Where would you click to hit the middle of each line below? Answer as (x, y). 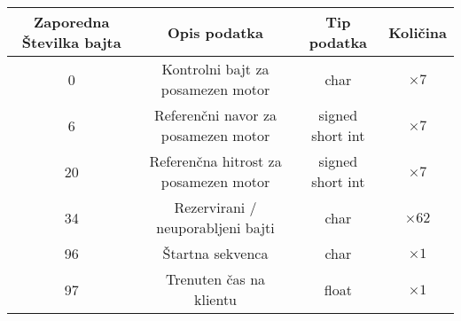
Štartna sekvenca (215, 253)
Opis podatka (215, 32)
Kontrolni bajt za (215, 69)
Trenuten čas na (215, 279)
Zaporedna (72, 22)
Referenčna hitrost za (215, 161)
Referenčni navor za (215, 115)
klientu (216, 299)
